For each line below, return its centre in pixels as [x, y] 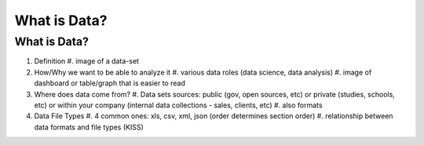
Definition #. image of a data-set [86, 61]
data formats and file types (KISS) [89, 127]
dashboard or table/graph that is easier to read [110, 83]
